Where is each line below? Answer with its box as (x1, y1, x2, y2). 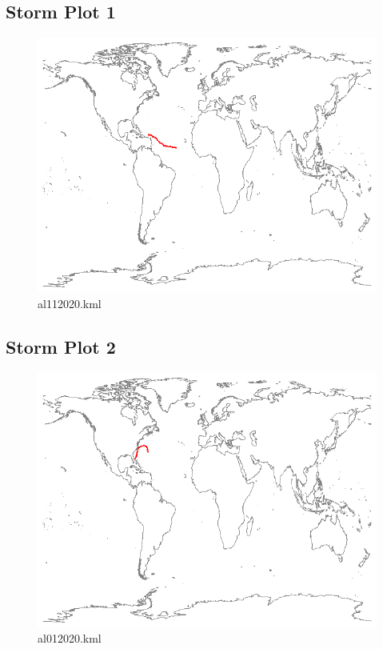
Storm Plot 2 (6, 334, 116, 359)
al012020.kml (38, 630, 102, 647)
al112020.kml (38, 294, 102, 311)
